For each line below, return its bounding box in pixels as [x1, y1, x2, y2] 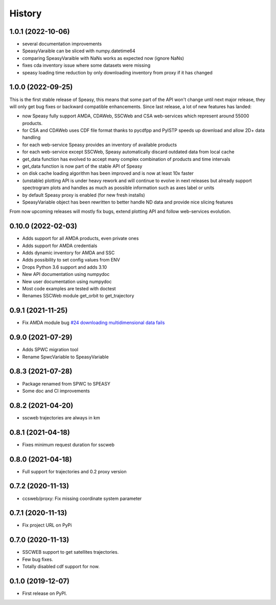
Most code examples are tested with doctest [22, 286, 116, 292]
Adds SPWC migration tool [22, 347, 79, 353]
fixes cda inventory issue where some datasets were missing [22, 62, 151, 69]
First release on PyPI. [22, 590, 67, 597]
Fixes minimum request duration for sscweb [22, 441, 115, 448]
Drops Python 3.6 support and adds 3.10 [22, 264, 107, 270]
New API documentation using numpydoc [22, 271, 110, 277]
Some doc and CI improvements [22, 388, 90, 394]
